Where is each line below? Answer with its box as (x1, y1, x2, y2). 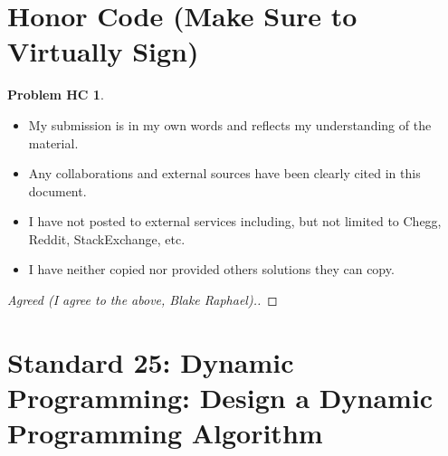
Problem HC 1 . (7, 85, 104, 104)
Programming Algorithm (7, 414, 323, 451)
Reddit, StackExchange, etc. (28, 229, 186, 248)
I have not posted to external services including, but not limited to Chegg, (28, 212, 442, 231)
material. (28, 133, 79, 152)
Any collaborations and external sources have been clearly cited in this (28, 164, 421, 183)
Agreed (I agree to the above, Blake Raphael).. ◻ (7, 290, 278, 309)
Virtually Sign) (7, 33, 199, 70)
